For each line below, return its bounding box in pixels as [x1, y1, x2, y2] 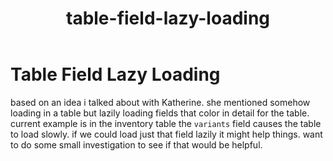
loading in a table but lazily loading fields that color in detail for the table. [10, 107, 310, 119]
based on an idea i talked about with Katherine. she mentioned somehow [10, 96, 311, 108]
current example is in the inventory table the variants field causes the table [10, 117, 322, 129]
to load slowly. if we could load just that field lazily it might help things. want [10, 128, 323, 140]
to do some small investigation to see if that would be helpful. [10, 138, 263, 151]
